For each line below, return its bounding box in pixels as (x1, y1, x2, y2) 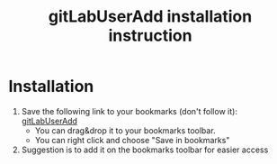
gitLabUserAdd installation (48, 6, 253, 27)
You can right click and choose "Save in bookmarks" (34, 134, 230, 145)
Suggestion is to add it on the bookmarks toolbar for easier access (21, 144, 269, 155)
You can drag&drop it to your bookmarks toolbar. (34, 124, 217, 136)
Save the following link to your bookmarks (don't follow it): (21, 105, 237, 116)
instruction (108, 25, 192, 46)
